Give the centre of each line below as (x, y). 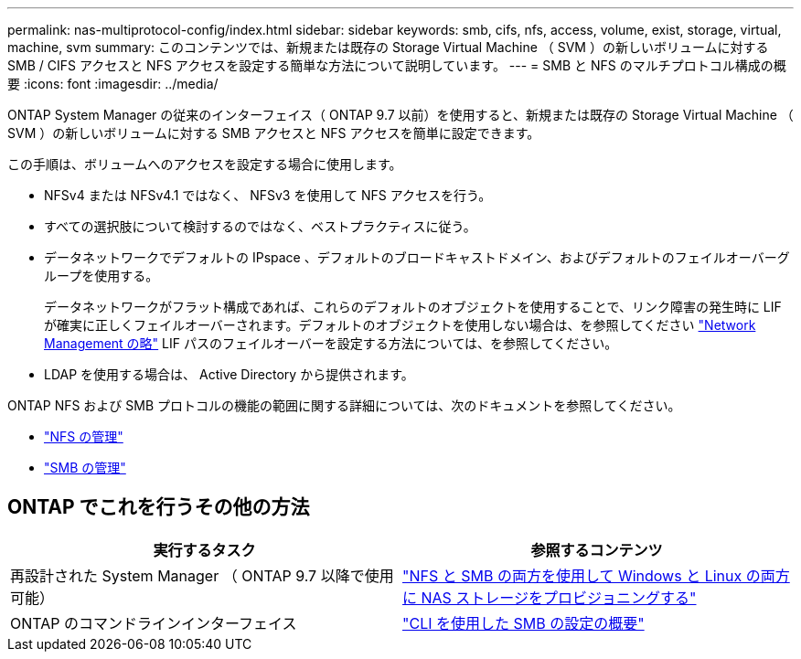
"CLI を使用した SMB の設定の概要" (523, 623)
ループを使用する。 (101, 276)
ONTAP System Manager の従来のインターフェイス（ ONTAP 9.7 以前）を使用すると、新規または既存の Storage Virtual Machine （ (400, 115)
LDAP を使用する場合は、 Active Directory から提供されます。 (229, 374)
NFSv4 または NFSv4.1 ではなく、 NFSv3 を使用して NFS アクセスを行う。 (268, 195)
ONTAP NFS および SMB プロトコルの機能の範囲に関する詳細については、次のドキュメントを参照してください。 (344, 405)
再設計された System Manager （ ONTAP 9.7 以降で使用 (202, 575)
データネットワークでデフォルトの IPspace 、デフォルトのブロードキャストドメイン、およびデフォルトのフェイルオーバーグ (417, 257)
